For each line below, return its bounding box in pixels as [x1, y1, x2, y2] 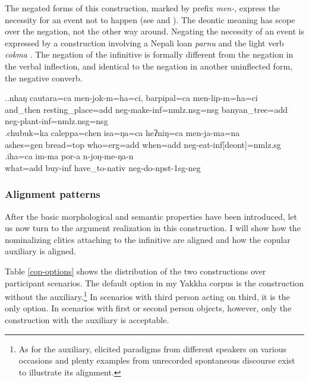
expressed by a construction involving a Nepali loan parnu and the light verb [5, 36, 284, 49]
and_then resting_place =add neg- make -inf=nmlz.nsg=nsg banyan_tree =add [5, 103, 288, 115]
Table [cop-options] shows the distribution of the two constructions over [5, 264, 266, 277]
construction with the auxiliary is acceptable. [5, 313, 169, 326]
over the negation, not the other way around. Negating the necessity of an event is [5, 25, 304, 37]
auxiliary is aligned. [5, 245, 76, 257]
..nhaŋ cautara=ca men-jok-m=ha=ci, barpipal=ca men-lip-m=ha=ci [5, 91, 258, 104]
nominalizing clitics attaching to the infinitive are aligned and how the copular [5, 233, 291, 245]
